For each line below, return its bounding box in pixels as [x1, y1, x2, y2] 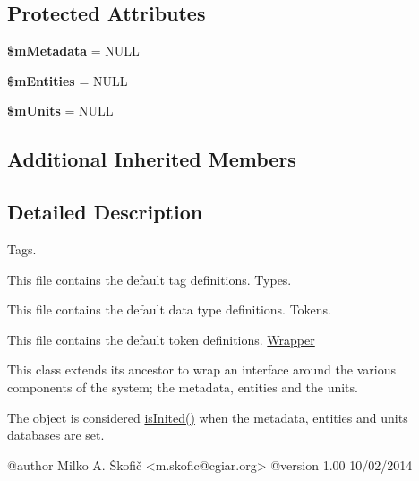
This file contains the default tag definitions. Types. [7, 270, 292, 288]
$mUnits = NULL [7, 101, 114, 120]
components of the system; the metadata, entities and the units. [7, 377, 358, 396]
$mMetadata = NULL [7, 41, 140, 60]
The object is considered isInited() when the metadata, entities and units [7, 408, 408, 426]
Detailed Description [7, 198, 203, 226]
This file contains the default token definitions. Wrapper [7, 330, 315, 348]
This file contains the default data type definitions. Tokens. [7, 300, 331, 319]
